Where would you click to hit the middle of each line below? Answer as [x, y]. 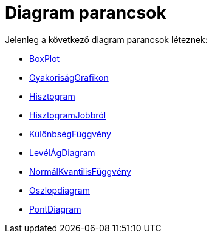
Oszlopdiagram [60, 190]
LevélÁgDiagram [62, 152]
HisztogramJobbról [68, 115]
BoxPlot [45, 58]
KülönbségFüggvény [70, 134]
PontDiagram [55, 209]
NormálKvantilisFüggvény [80, 171]
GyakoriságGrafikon [69, 77]
